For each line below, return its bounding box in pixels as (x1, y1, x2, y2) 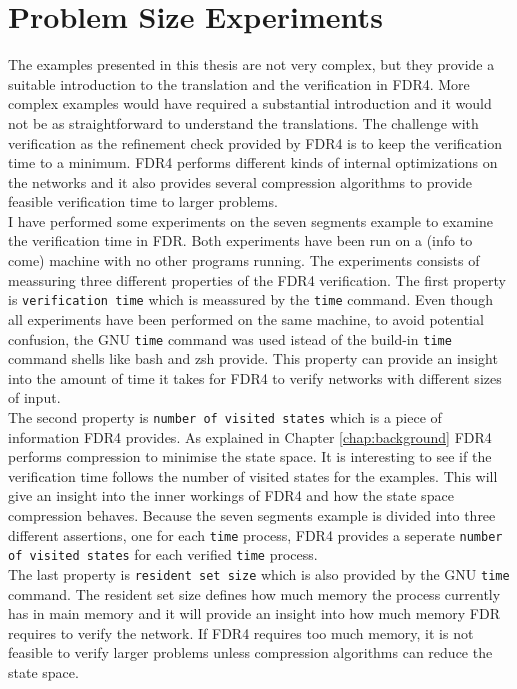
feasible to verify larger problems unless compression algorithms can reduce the (8, 642, 493, 663)
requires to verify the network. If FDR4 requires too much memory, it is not (8, 622, 474, 643)
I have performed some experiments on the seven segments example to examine (8, 210, 493, 231)
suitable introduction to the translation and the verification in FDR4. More (8, 73, 470, 94)
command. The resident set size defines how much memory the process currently (8, 583, 501, 604)
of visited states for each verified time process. (8, 544, 318, 565)
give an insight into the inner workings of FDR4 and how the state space (8, 485, 454, 506)
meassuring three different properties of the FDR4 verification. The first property (8, 269, 506, 290)
